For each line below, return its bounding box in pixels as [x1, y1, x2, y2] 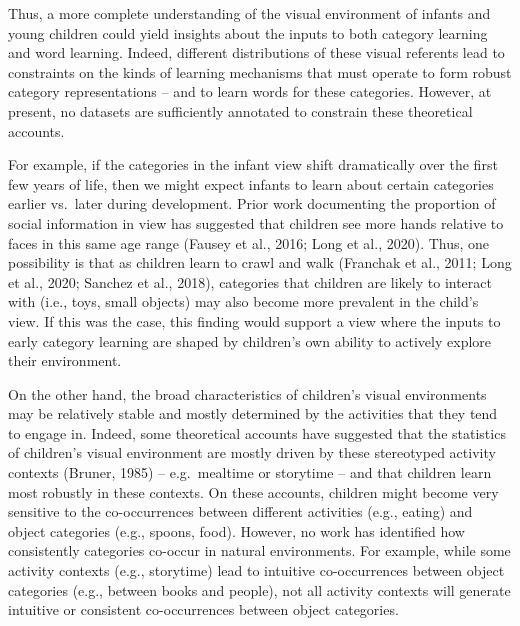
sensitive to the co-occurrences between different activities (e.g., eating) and [8, 501, 473, 522]
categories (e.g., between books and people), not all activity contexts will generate [8, 579, 511, 600]
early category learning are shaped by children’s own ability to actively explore [8, 330, 492, 351]
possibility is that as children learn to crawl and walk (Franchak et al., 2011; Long [8, 252, 512, 273]
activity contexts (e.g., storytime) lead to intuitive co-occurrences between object [8, 560, 505, 581]
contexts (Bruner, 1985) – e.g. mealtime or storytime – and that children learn [8, 462, 492, 483]
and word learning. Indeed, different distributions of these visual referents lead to [8, 42, 505, 63]
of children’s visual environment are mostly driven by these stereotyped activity [8, 442, 496, 463]
